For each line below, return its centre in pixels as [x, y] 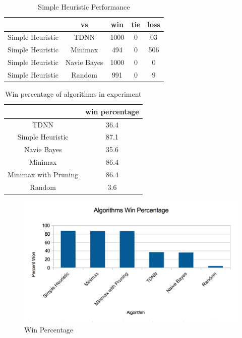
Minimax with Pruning [43, 174]
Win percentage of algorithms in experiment [73, 94]
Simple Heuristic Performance [84, 7]
